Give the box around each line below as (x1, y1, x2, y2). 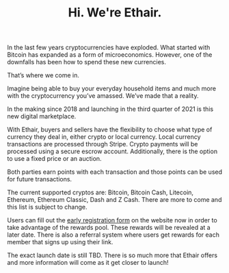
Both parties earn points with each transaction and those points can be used (7, 168, 223, 176)
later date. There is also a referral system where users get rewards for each (7, 231, 220, 239)
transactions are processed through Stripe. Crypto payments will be (7, 140, 198, 148)
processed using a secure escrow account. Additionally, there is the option (7, 147, 217, 155)
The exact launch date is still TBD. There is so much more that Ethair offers (7, 251, 217, 259)
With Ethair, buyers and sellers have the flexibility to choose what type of (7, 125, 213, 134)
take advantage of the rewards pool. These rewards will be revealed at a (7, 224, 211, 232)
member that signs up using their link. (7, 238, 113, 246)
